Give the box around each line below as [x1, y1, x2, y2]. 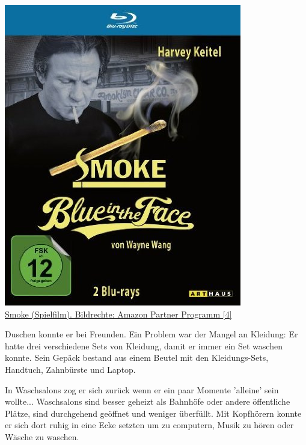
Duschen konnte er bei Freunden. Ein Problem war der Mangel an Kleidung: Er [5, 328, 298, 340]
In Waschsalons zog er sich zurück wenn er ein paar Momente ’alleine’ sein [5, 383, 279, 396]
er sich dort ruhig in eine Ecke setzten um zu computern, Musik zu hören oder [5, 419, 294, 431]
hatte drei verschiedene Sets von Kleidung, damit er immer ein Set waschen [5, 339, 283, 352]
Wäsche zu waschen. [5, 430, 79, 443]
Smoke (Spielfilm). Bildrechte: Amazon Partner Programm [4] [5, 307, 232, 320]
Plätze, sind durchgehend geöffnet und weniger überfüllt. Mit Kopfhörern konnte [5, 407, 302, 419]
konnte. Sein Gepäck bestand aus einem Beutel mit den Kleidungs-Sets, [5, 351, 269, 364]
